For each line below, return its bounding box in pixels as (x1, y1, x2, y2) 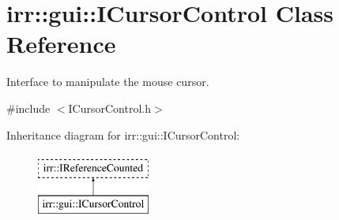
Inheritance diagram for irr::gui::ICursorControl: (6, 126, 240, 143)
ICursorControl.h (68, 99, 152, 116)
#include (6, 99, 51, 116)
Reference (6, 28, 116, 60)
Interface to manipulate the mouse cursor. (6, 73, 209, 90)
